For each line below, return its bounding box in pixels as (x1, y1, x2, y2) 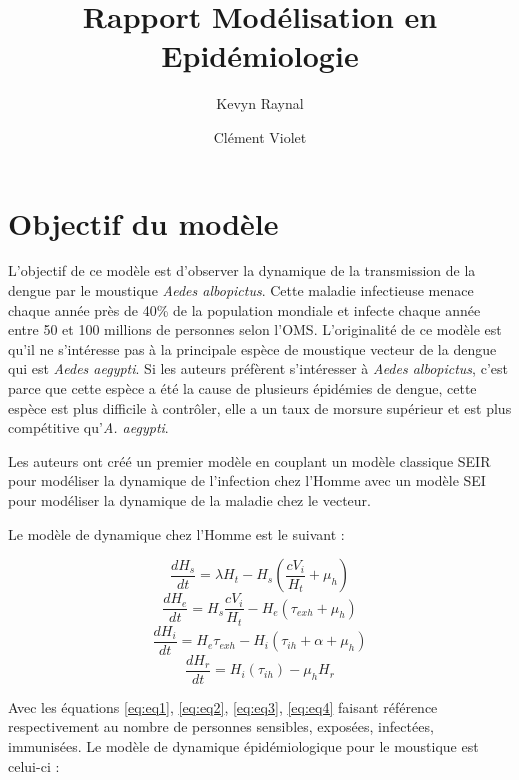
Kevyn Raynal (216, 93, 304, 114)
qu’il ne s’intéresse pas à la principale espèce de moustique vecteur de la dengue (8, 338, 497, 359)
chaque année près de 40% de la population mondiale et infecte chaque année (8, 299, 481, 320)
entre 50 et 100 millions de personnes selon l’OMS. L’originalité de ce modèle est (8, 319, 502, 340)
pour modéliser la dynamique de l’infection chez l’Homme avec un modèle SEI (8, 470, 486, 491)
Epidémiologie (161, 35, 359, 76)
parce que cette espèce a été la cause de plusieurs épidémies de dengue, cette (8, 378, 477, 398)
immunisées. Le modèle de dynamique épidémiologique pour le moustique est (8, 735, 479, 756)
